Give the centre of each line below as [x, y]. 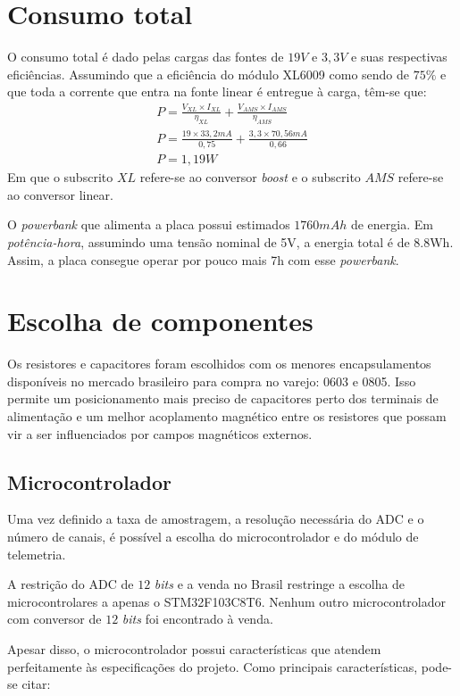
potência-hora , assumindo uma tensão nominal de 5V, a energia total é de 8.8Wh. [230, 241]
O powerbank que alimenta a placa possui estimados [149, 224]
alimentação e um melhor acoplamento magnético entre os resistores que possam [227, 416]
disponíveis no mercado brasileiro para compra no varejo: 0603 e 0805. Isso [212, 381]
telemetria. [37, 554]
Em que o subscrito [60, 177]
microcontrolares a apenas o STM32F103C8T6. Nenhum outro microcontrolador [227, 601]
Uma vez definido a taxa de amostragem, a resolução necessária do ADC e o [216, 519]
